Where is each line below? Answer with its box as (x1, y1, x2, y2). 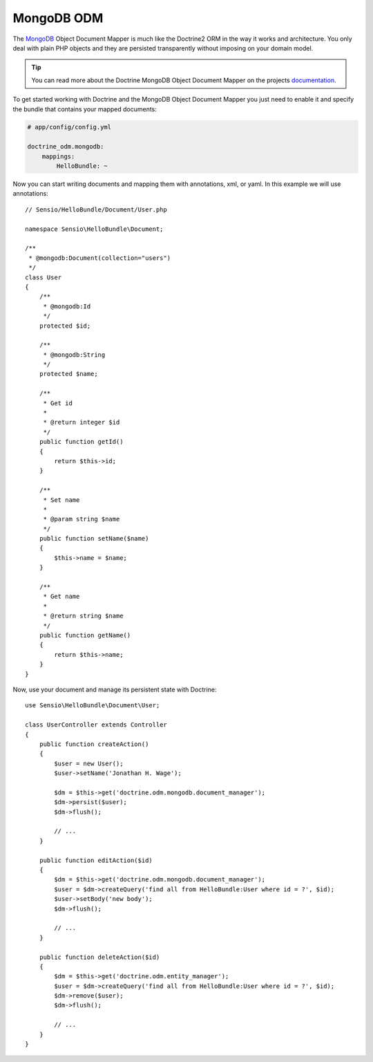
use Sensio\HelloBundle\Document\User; (25, 702, 160, 709)
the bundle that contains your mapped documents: (12, 104, 157, 113)
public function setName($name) (39, 534, 149, 543)
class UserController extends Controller (25, 721, 167, 729)
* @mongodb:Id (43, 302, 91, 310)
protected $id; (39, 322, 91, 330)
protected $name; (39, 370, 98, 378)
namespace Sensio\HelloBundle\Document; (25, 225, 164, 233)
